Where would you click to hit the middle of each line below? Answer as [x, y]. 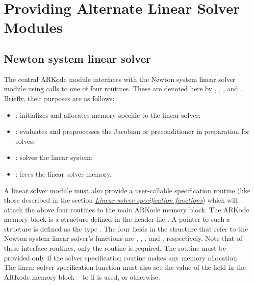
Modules [33, 27]
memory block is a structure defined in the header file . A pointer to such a [117, 219]
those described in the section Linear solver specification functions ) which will [121, 200]
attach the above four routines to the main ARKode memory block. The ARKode [127, 209]
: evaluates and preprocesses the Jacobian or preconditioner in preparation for [133, 131]
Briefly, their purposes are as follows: [59, 98]
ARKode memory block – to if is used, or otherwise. [82, 276]
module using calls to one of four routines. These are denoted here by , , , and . [123, 89]
